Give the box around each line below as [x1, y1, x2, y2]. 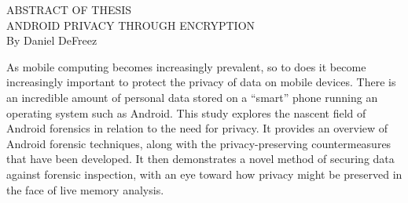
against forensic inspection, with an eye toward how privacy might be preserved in [6, 165, 402, 182]
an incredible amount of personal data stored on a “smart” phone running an [6, 89, 378, 105]
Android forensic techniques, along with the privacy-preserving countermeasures [6, 135, 391, 151]
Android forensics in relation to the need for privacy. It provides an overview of [6, 120, 388, 136]
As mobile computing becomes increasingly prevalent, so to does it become [6, 58, 366, 74]
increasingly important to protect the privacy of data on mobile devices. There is [6, 74, 396, 90]
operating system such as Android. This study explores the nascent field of [6, 104, 366, 121]
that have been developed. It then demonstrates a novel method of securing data [6, 150, 395, 167]
